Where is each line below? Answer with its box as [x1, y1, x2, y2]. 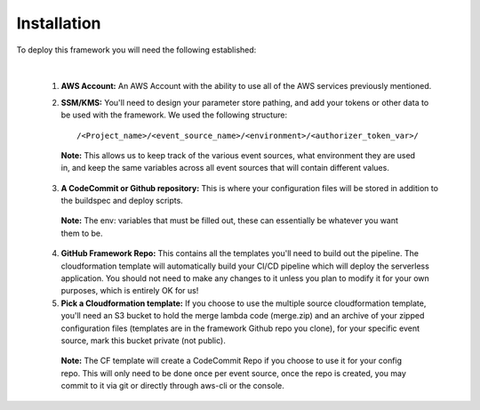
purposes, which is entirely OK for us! [60, 285, 199, 296]
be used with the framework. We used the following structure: [60, 109, 288, 120]
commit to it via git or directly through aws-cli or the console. [60, 381, 284, 391]
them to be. [60, 228, 103, 238]
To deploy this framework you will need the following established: [16, 44, 257, 55]
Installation [16, 13, 101, 33]
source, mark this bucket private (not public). [60, 334, 226, 346]
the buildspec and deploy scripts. [60, 196, 184, 206]
